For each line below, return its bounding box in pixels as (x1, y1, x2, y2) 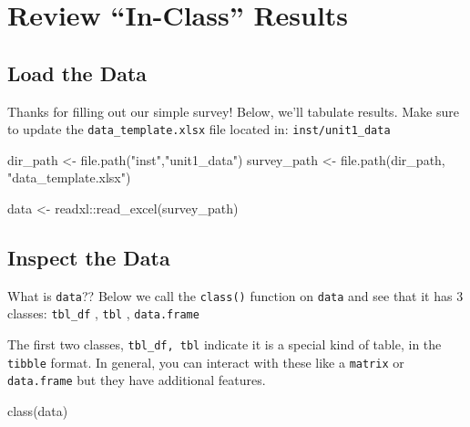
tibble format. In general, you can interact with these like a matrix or (7, 352, 404, 371)
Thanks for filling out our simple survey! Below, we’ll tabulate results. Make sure (7, 101, 459, 120)
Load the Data (7, 58, 148, 87)
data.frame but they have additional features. (7, 370, 266, 390)
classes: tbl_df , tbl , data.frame (7, 304, 199, 323)
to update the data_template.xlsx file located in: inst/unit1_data (7, 120, 391, 139)
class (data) (7, 401, 68, 421)
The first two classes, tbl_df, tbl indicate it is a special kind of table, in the (7, 335, 442, 354)
